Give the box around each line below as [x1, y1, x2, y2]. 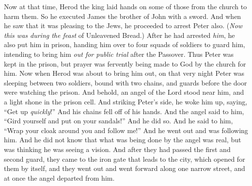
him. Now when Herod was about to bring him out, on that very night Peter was [4, 68, 244, 78]
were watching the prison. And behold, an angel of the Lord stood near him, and [4, 87, 244, 97]
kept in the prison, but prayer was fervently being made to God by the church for [4, 58, 246, 68]
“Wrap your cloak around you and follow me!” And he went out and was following [4, 125, 248, 135]
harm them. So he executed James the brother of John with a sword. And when [4, 11, 241, 21]
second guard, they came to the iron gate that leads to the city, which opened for [4, 153, 245, 164]
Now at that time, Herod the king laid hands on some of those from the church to [4, 1, 247, 11]
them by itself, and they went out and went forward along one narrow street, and [4, 163, 245, 173]
